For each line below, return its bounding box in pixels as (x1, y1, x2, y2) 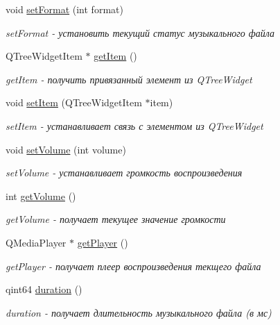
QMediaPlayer (6, 235, 67, 249)
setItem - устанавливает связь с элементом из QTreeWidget (6, 118, 263, 133)
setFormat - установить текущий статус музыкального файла (6, 25, 275, 40)
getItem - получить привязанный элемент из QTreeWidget (6, 72, 252, 86)
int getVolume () (6, 188, 76, 203)
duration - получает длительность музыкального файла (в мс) (6, 305, 272, 319)
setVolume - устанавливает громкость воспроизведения (6, 165, 243, 180)
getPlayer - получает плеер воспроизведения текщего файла (6, 258, 261, 273)
